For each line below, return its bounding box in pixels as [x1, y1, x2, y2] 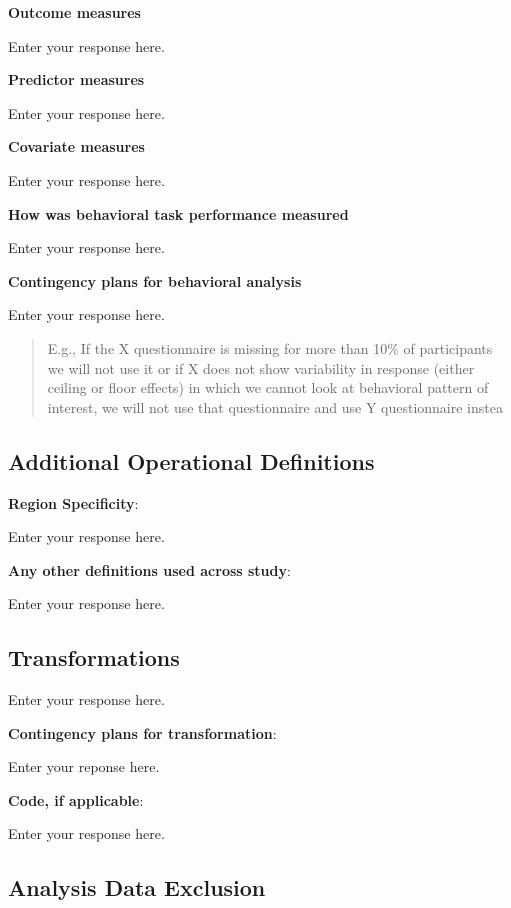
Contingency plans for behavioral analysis [8, 270, 302, 291]
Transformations [8, 642, 180, 673]
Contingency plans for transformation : [8, 722, 277, 743]
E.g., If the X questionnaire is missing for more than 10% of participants [47, 337, 493, 358]
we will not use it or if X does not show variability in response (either [47, 357, 475, 378]
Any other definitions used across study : [8, 559, 291, 580]
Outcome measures [8, 2, 141, 22]
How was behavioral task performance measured [8, 203, 349, 224]
